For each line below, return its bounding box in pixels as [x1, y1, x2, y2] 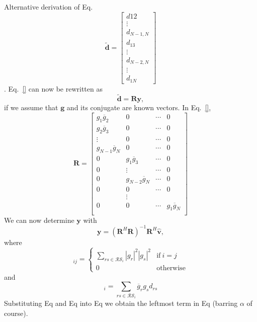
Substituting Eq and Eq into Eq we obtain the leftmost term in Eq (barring [4, 298, 238, 308]
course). [4, 307, 28, 318]
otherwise [156, 265, 186, 272]
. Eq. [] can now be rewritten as [4, 83, 103, 94]
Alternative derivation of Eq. [4, 2, 93, 12]
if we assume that [4, 102, 58, 113]
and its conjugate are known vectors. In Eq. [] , [66, 102, 211, 113]
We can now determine [4, 214, 74, 225]
